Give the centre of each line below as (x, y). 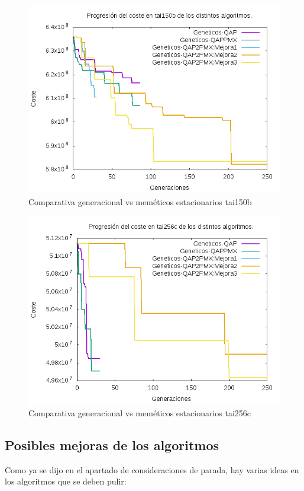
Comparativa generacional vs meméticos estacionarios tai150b (140, 201)
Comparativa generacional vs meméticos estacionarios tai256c (140, 412)
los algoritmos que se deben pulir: (66, 481)
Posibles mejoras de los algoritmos (112, 444)
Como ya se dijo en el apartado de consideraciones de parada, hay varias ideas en (152, 469)
